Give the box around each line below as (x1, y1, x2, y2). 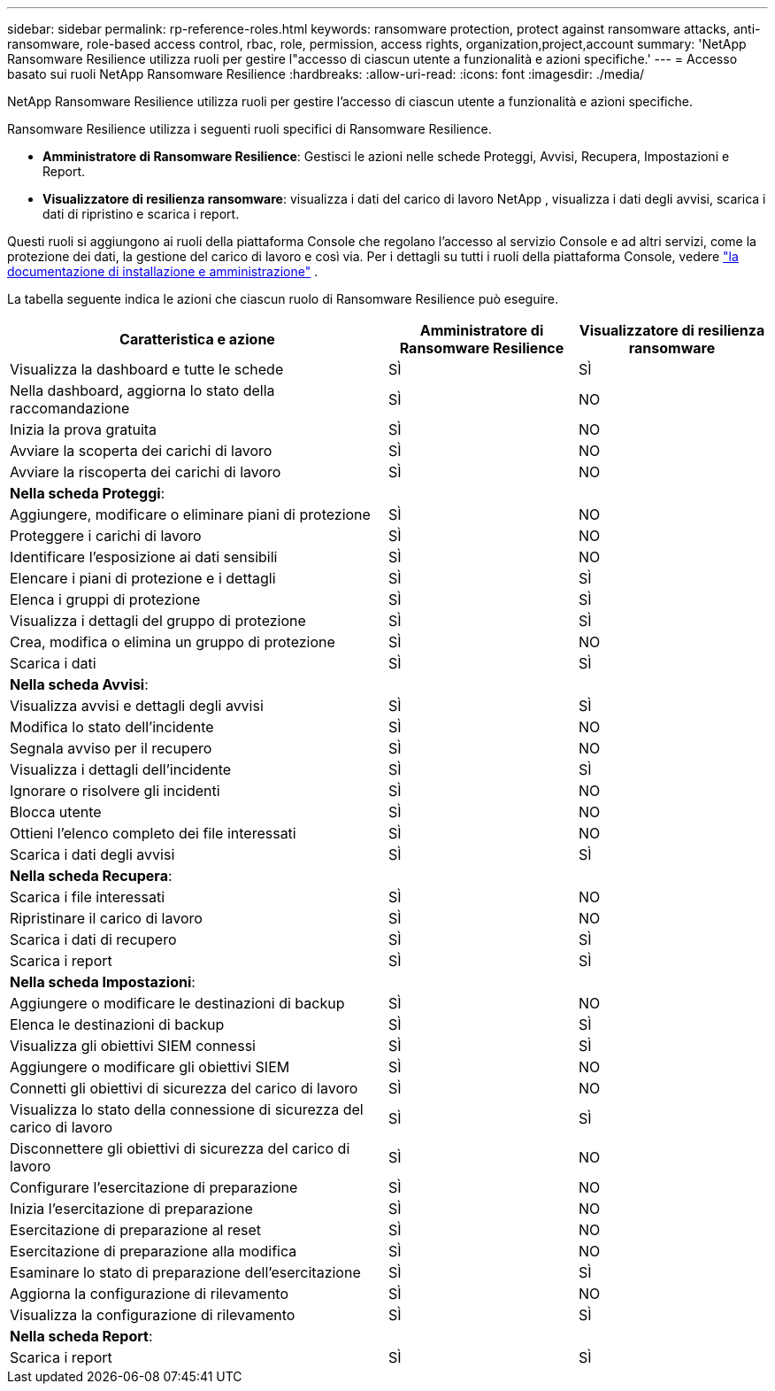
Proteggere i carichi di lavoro (10, 527, 202, 545)
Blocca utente (10, 803, 102, 821)
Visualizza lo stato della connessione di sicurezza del (10, 1101, 364, 1118)
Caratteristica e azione (119, 330, 275, 348)
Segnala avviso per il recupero (10, 739, 212, 757)
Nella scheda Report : (10, 1327, 153, 1345)
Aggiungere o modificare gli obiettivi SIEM (10, 1058, 290, 1076)
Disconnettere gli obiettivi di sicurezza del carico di (10, 1140, 350, 1157)
